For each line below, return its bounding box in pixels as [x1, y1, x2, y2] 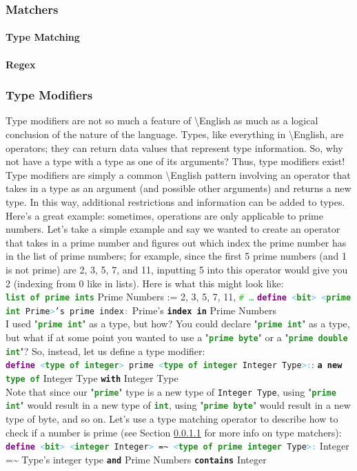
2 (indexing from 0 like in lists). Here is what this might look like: [6, 276, 284, 290]
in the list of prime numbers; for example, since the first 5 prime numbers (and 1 [6, 249, 347, 263]
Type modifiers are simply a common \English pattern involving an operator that [6, 167, 351, 182]
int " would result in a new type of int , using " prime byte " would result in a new [6, 398, 351, 412]
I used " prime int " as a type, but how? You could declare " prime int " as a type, [6, 316, 350, 331]
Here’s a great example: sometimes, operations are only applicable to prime [6, 208, 323, 222]
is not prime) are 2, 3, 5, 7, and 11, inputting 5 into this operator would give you [6, 262, 348, 276]
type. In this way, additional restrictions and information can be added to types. [6, 195, 345, 209]
